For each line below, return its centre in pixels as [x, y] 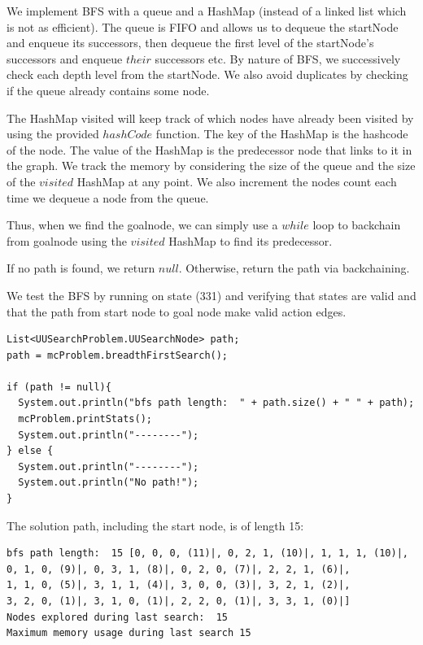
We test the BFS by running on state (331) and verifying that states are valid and [211, 295]
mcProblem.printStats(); [85, 419]
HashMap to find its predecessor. [251, 240]
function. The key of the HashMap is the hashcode [282, 134]
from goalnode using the [67, 240]
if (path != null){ [59, 387]
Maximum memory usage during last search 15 [129, 633]
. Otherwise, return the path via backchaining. [294, 268]
